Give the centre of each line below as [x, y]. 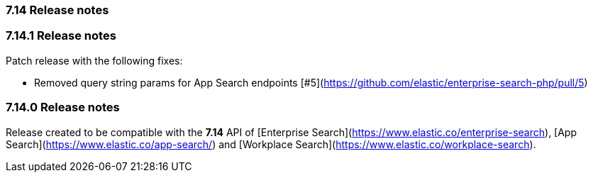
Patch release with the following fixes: [94, 60]
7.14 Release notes [57, 10]
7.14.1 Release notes [61, 36]
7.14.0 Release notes [63, 107]
